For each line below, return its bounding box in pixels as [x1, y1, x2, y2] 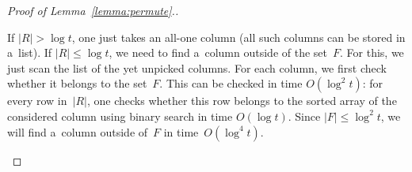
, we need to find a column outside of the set [109, 44, 328, 61]
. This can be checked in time [159, 75, 303, 92]
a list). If [7, 44, 52, 61]
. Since [288, 107, 321, 124]
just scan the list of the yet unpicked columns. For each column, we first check [7, 59, 387, 76]
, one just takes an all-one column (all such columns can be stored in [71, 28, 406, 45]
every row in [7, 92, 67, 109]
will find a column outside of [7, 123, 148, 140]
